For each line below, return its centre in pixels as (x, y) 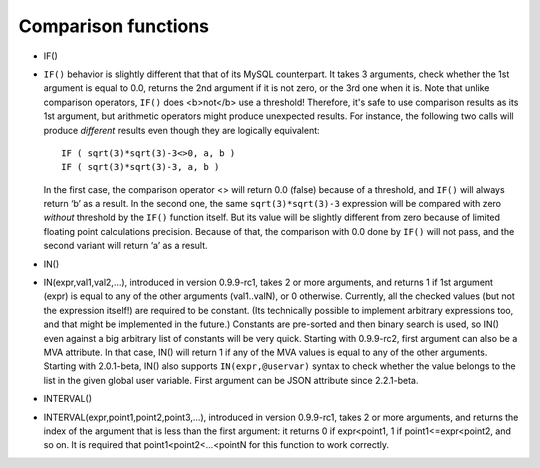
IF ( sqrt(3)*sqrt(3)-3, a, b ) (140, 167)
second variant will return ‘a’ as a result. (126, 246)
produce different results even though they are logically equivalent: (181, 130)
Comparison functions (114, 26)
